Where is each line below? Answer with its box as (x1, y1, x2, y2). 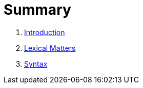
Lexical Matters (24, 43, 76, 52)
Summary (4, 1, 71, 18)
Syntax (24, 59, 48, 68)
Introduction (24, 27, 65, 37)
